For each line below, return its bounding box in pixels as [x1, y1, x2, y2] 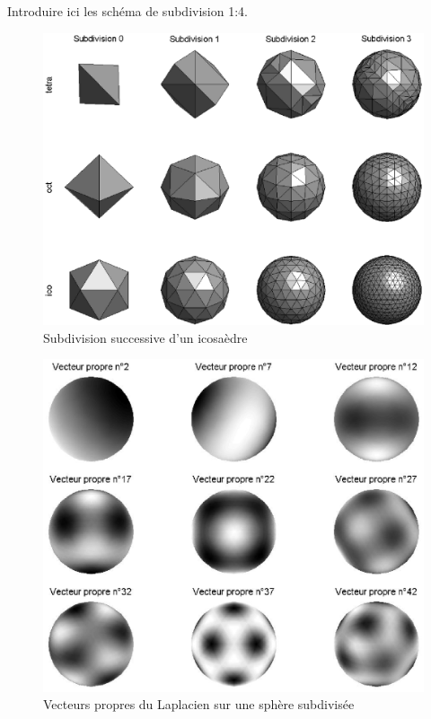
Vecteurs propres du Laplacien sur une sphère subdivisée [43, 695, 355, 714]
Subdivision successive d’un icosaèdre [43, 328, 248, 346]
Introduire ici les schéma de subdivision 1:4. [7, 2, 248, 20]
